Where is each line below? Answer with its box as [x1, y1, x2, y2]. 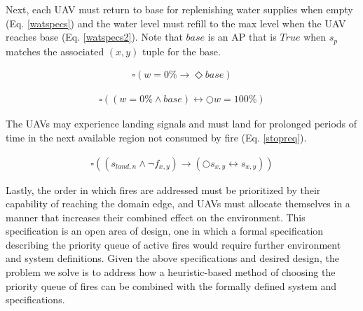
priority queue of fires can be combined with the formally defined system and [6, 278, 337, 293]
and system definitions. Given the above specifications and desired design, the [6, 251, 339, 265]
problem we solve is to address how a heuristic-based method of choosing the [6, 265, 336, 279]
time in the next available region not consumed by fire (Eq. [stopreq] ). [6, 130, 307, 144]
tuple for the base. [142, 43, 221, 58]
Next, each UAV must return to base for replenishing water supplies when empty [6, 2, 353, 16]
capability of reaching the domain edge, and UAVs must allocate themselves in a [6, 196, 350, 211]
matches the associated [6, 43, 104, 58]
